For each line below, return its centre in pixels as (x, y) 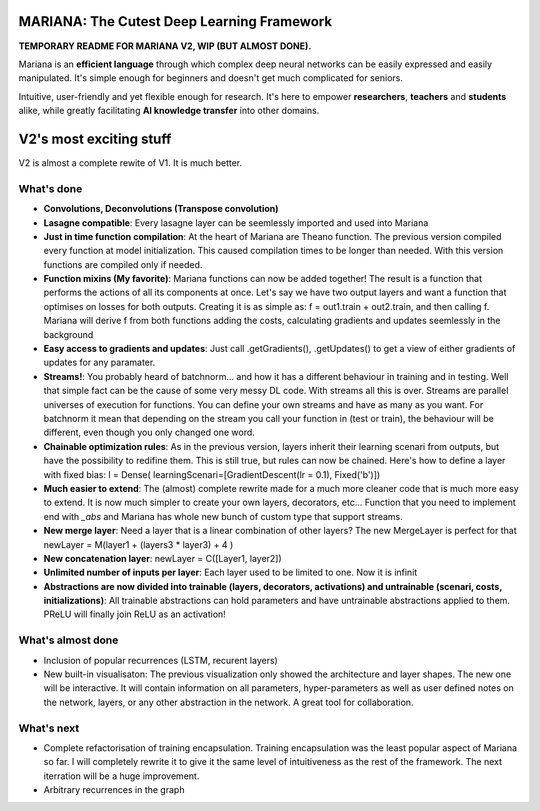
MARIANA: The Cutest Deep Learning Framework (175, 21)
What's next (49, 728)
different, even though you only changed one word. (149, 432)
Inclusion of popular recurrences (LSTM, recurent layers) (161, 660)
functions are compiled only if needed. (123, 264)
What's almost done (68, 640)
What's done (50, 188)
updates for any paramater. (99, 362)
